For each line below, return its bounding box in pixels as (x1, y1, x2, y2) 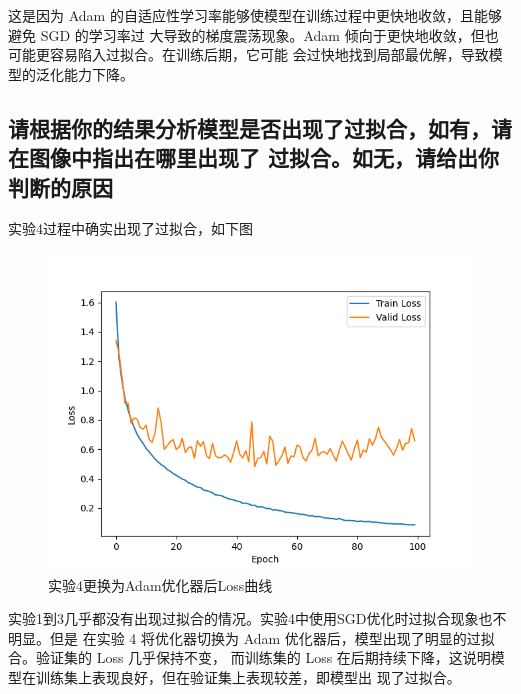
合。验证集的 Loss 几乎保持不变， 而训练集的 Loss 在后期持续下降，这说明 (8, 647, 491, 668)
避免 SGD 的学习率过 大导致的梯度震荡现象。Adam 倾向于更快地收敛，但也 (8, 24, 499, 45)
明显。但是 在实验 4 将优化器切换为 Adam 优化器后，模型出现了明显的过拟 (8, 627, 495, 648)
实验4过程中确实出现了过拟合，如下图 (8, 218, 253, 239)
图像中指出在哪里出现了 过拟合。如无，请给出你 (28, 142, 500, 173)
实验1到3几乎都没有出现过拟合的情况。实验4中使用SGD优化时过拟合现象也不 (8, 608, 507, 629)
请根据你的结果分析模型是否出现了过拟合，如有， (8, 112, 491, 143)
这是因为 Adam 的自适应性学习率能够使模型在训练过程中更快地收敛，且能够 (8, 5, 502, 25)
